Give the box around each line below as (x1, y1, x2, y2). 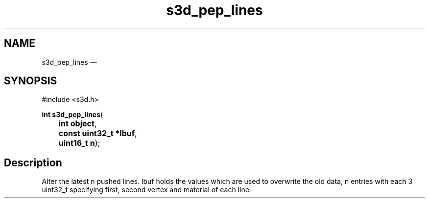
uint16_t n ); (58, 138, 100, 148)
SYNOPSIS (4, 75, 57, 87)
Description (4, 156, 62, 169)
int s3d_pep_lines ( (42, 110, 103, 119)
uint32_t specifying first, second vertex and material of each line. (42, 185, 251, 194)
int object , (58, 119, 97, 129)
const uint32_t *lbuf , (58, 128, 137, 139)
